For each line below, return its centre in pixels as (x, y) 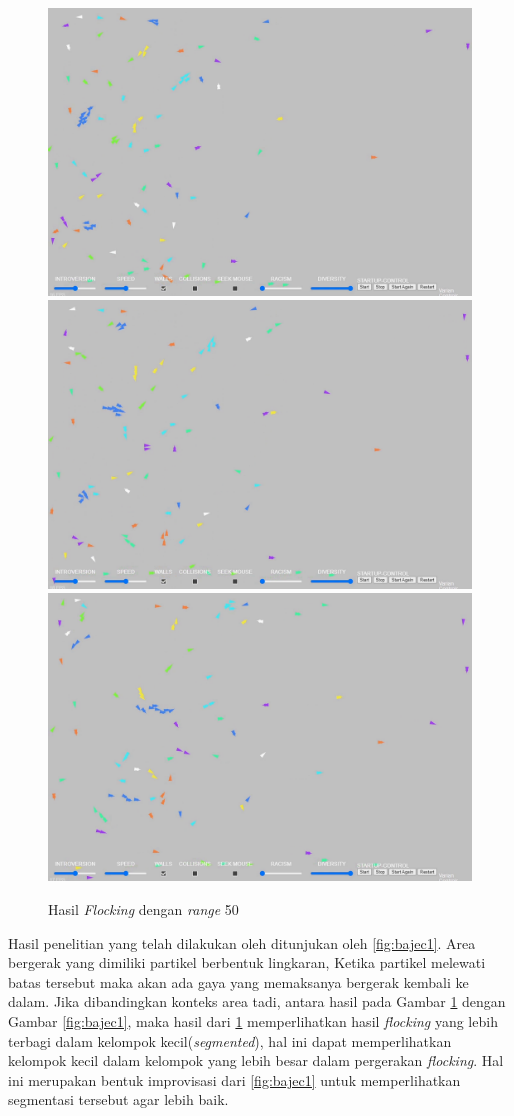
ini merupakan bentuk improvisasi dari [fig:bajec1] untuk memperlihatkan (234, 1079)
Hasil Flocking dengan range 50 (143, 908)
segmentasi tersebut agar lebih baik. (118, 1099)
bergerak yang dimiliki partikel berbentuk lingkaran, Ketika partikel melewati (247, 962)
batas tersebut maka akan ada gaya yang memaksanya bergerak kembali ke (238, 981)
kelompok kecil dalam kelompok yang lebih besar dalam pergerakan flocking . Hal (256, 1060)
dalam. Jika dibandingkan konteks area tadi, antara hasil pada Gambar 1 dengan (257, 1001)
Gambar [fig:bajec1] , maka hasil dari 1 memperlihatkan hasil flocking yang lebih (253, 1020)
